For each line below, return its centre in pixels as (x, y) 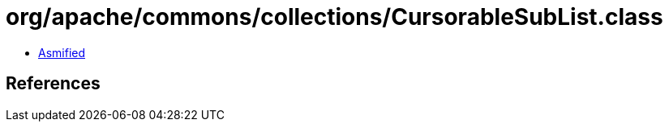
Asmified (62, 52)
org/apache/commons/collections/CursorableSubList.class (334, 17)
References (53, 84)
